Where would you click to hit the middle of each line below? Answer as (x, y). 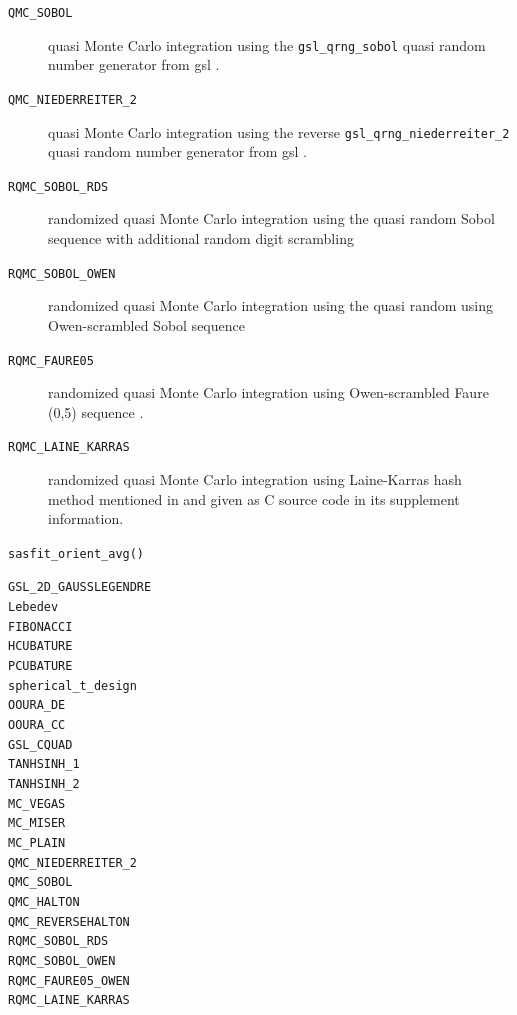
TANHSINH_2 (44, 784)
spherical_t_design (72, 685)
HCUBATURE (40, 646)
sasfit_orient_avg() (76, 553)
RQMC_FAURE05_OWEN (69, 980)
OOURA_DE (37, 705)
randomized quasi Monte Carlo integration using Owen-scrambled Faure (268, 392)
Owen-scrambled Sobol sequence (146, 324)
